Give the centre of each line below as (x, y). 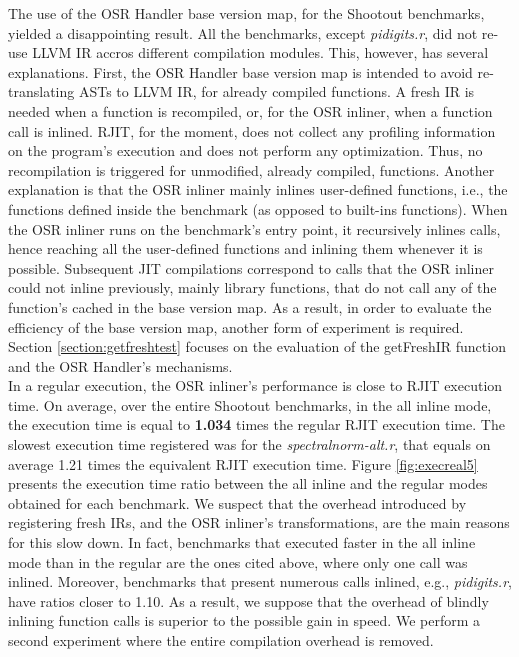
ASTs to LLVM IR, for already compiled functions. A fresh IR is (276, 91)
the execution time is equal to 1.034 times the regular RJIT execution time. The (256, 424)
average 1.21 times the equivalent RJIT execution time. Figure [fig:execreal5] (243, 463)
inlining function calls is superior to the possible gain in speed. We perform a (244, 620)
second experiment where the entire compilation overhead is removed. (221, 640)
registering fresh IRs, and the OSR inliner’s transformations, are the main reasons (259, 522)
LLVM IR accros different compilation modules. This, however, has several (260, 52)
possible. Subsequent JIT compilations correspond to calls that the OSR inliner (251, 267)
